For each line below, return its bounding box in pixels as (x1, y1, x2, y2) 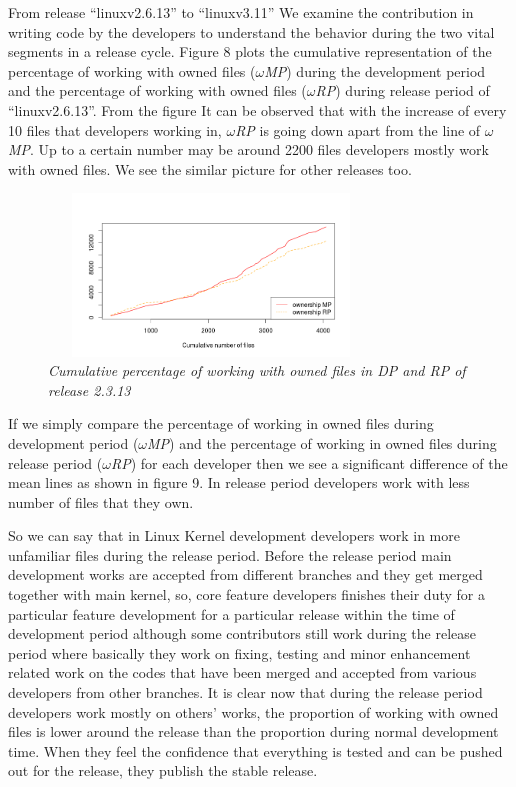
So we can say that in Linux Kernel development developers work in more (8, 525, 460, 546)
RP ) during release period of (315, 80, 490, 101)
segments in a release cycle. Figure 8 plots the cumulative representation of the (8, 41, 492, 62)
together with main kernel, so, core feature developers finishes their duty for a (8, 584, 485, 605)
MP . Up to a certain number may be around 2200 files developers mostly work (8, 139, 489, 160)
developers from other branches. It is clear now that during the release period (8, 682, 483, 703)
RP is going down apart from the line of (235, 119, 481, 140)
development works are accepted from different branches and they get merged (8, 564, 483, 585)
